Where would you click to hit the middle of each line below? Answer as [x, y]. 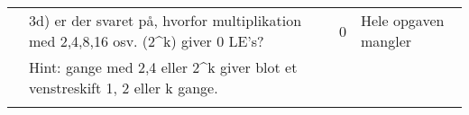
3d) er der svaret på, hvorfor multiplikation [166, 20]
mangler [386, 41]
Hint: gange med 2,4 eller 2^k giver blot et [163, 67]
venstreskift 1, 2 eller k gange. [124, 88]
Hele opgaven [402, 20]
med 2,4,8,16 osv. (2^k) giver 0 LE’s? [147, 41]
